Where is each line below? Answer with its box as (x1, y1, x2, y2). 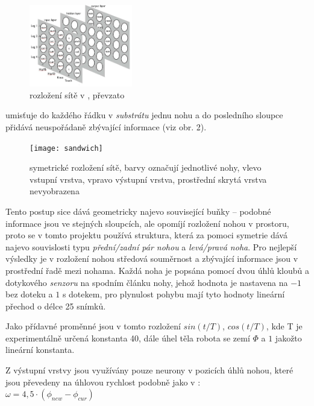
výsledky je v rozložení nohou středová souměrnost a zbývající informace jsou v (5, 252, 298, 265)
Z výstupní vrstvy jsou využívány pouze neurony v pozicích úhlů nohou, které (5, 364, 294, 376)
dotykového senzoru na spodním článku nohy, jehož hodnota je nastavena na (5, 276, 288, 288)
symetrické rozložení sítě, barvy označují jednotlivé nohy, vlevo (30, 161, 262, 174)
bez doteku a (5, 288, 53, 300)
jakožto (275, 331, 302, 344)
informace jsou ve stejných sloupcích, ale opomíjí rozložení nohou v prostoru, (5, 217, 289, 229)
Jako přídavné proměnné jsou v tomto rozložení (5, 320, 181, 332)
